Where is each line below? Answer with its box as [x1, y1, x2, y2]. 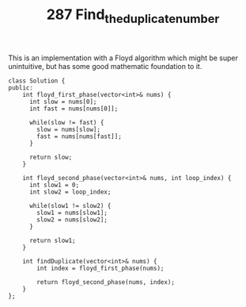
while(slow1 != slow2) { [28, 201, 112, 209]
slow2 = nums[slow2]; [36, 216, 108, 224]
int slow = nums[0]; [28, 98, 97, 106]
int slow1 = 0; [28, 181, 80, 189]
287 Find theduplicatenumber [46, 6, 220, 26]
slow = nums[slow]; [36, 125, 101, 133]
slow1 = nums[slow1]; [36, 209, 108, 217]
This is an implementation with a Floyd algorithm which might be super [8, 53, 239, 63]
